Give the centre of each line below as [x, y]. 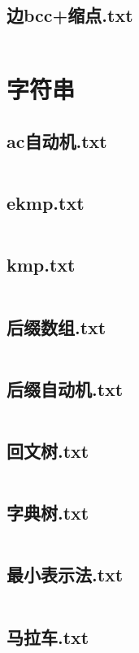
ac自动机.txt [57, 140]
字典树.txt [48, 513]
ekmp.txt [46, 203]
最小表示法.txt [65, 575]
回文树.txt [48, 450]
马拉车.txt [48, 636]
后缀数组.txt [56, 326]
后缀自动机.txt [65, 388]
